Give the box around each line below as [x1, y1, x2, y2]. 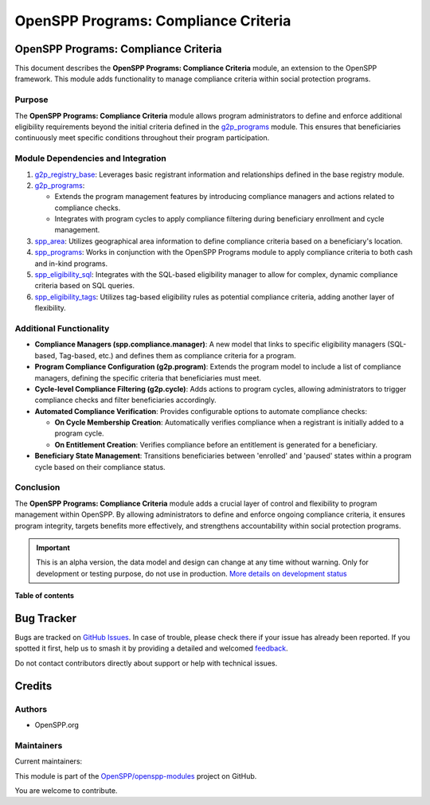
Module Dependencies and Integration [14, 153, 166, 164]
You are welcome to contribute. [14, 785, 118, 795]
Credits [14, 679, 53, 693]
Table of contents [14, 591, 75, 600]
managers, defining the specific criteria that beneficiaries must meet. [34, 373, 262, 382]
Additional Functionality [14, 322, 110, 334]
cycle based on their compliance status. [34, 462, 166, 471]
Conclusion [14, 482, 61, 493]
